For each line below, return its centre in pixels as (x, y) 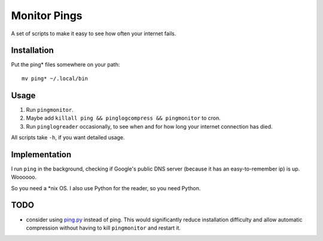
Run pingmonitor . (50, 109)
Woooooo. (24, 177)
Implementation (41, 155)
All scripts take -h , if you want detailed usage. (68, 137)
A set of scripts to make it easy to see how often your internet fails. (94, 33)
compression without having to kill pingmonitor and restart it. (103, 228)
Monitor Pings (47, 16)
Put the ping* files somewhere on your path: (65, 65)
